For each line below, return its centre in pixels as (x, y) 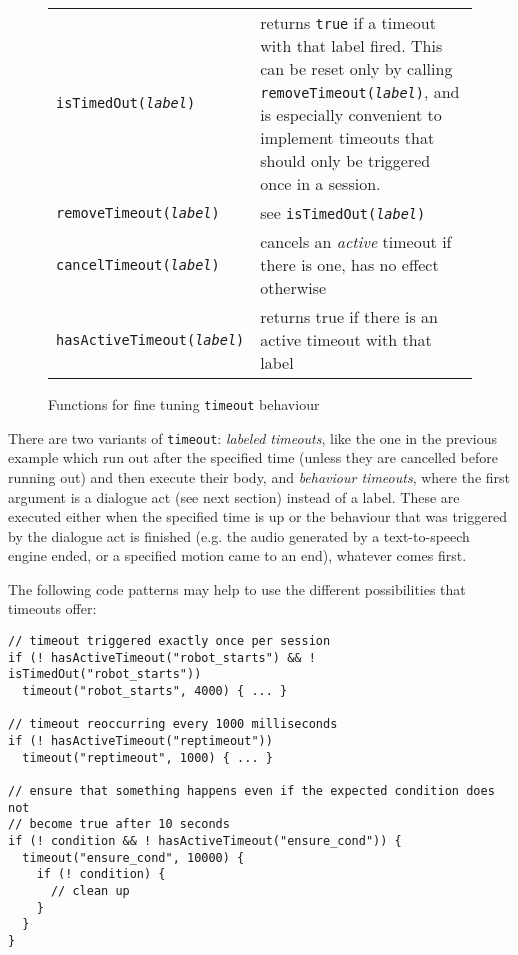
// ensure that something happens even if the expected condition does (251, 790)
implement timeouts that (347, 137)
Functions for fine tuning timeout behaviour (184, 404)
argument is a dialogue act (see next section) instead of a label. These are (234, 496)
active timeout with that (346, 339)
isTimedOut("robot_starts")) (105, 674)
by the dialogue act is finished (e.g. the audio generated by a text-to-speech (239, 535)
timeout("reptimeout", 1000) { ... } (147, 757)
